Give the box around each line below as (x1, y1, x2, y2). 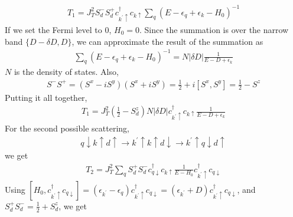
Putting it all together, (5, 91, 87, 103)
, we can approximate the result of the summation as (71, 35, 263, 47)
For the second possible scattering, (5, 122, 129, 134)
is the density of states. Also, (14, 65, 119, 78)
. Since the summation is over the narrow (139, 23, 289, 35)
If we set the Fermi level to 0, (5, 23, 112, 35)
